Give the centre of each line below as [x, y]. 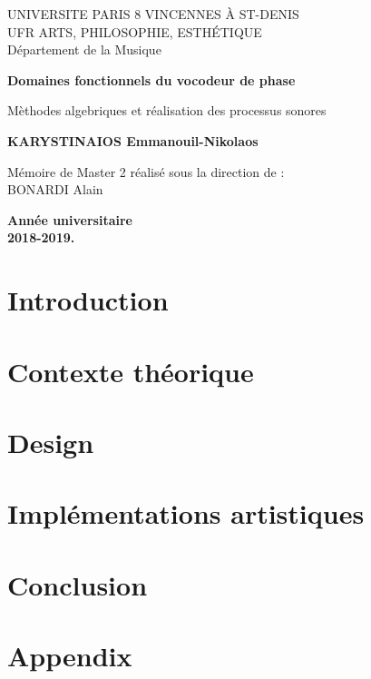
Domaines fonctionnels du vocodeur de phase [151, 79]
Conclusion [78, 584]
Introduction [88, 300]
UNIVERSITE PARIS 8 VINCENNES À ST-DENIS [153, 14]
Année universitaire [70, 219]
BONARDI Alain [55, 189]
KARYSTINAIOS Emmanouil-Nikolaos [133, 140]
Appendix [70, 655]
